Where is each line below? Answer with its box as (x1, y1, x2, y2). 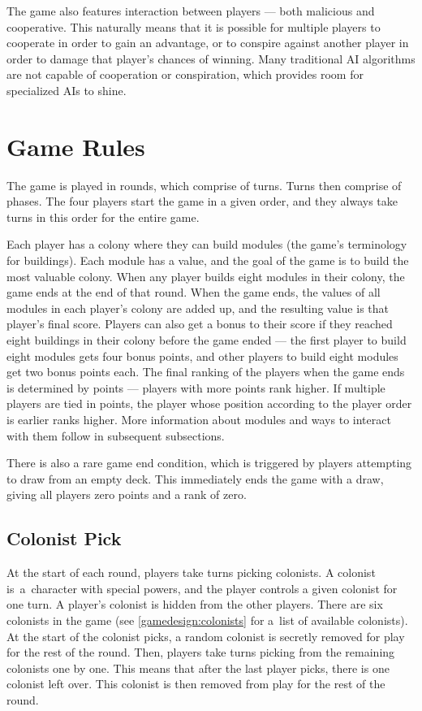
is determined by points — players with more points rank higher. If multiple (6, 379, 385, 396)
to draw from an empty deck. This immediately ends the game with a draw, (6, 470, 384, 487)
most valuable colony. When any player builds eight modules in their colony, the (6, 267, 405, 284)
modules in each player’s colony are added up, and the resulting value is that (6, 299, 389, 316)
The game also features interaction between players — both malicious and (6, 2, 375, 19)
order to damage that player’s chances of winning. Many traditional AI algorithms (6, 50, 416, 67)
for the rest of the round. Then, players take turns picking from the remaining (6, 644, 395, 661)
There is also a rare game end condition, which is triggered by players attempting (6, 454, 412, 471)
